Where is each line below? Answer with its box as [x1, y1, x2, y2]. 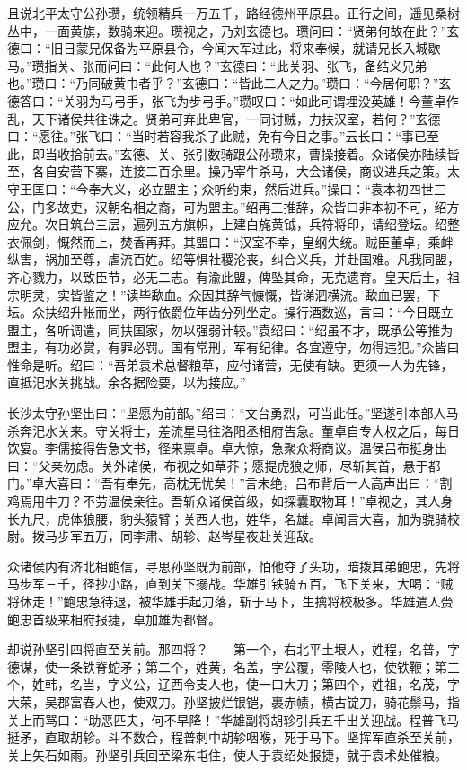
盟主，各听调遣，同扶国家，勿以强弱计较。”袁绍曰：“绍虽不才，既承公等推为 [7, 320, 454, 339]
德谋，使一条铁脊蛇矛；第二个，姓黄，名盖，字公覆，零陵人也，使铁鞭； [7, 657, 435, 676]
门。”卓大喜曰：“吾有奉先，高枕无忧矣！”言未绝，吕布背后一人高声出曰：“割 [7, 474, 453, 492]
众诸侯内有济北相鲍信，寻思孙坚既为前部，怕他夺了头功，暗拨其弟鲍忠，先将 [7, 556, 460, 575]
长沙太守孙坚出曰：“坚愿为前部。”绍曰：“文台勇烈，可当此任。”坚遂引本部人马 [7, 403, 459, 422]
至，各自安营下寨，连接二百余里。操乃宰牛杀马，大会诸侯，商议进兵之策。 [7, 162, 447, 181]
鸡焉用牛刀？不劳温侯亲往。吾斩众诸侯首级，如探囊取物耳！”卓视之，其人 [7, 491, 441, 510]
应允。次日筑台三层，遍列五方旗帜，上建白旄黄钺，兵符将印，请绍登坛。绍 [7, 215, 447, 234]
